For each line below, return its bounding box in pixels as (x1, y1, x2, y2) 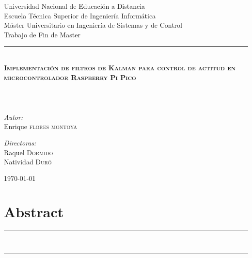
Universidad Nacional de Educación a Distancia (4, 1, 145, 11)
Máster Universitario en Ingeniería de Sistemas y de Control (4, 20, 182, 30)
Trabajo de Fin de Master (4, 29, 80, 39)
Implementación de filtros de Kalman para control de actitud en (4, 62, 236, 72)
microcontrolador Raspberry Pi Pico (4, 72, 136, 82)
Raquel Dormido (4, 147, 53, 157)
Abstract (4, 201, 64, 221)
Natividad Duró (4, 157, 52, 167)
